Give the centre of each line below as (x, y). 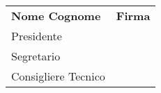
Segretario (36, 56)
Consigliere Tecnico (58, 76)
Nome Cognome (56, 16)
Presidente (37, 36)
